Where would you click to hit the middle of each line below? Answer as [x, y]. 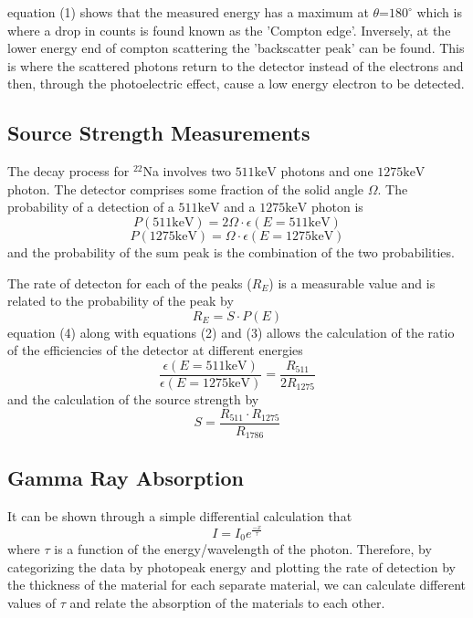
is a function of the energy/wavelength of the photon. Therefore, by [243, 549]
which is [439, 12]
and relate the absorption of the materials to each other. [227, 603]
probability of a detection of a [91, 207]
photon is [337, 207]
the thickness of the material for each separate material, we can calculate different [237, 585]
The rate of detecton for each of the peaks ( [130, 283]
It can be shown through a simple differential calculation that [180, 516]
